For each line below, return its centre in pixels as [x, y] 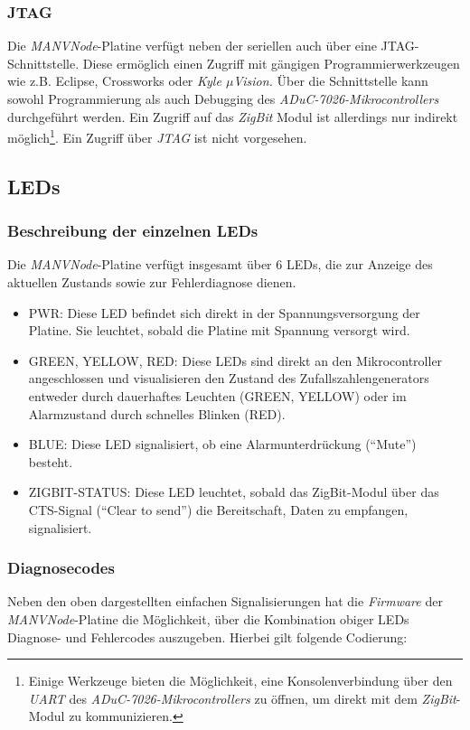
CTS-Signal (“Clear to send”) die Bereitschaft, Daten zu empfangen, [218, 509]
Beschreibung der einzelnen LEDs [133, 231]
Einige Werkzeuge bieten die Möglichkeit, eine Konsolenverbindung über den [240, 681]
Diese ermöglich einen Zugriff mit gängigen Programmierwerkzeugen [271, 63]
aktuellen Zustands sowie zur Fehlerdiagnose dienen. [152, 282]
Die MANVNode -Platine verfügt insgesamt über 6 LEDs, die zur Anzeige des [220, 264]
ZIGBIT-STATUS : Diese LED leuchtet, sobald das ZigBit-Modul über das [234, 492]
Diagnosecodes [61, 568]
